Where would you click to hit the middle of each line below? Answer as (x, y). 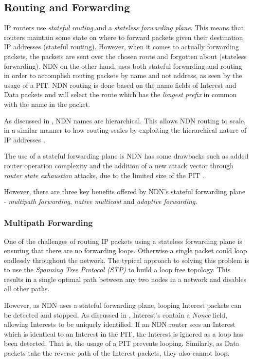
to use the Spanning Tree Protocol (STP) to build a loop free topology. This (117, 270)
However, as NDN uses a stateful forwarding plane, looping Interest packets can (123, 305)
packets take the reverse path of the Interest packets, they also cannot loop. (117, 353)
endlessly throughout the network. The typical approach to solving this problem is (126, 260)
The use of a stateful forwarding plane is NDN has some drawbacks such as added (126, 156)
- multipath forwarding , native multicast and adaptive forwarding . (101, 201)
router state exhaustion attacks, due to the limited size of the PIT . (104, 175)
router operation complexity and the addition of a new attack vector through (119, 165)
